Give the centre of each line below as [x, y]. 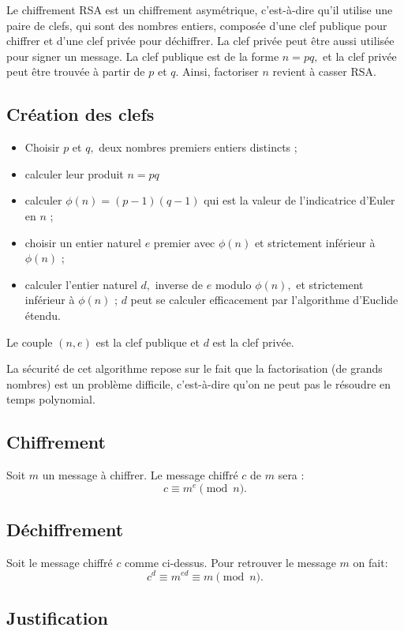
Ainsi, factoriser [221, 71]
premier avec [184, 242]
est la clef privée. [253, 342]
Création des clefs [80, 114]
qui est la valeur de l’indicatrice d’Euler [299, 200]
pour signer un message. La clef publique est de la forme [143, 56]
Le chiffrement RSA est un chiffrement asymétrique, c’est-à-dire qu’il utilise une [200, 9]
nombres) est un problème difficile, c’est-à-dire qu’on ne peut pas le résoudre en [199, 383]
